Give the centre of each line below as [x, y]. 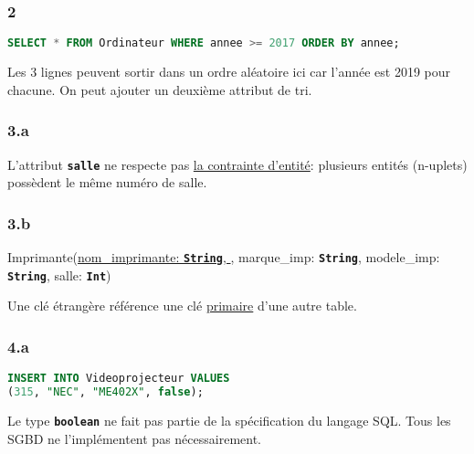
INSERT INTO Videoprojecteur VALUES [119, 379]
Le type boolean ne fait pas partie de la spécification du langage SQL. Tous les [229, 420]
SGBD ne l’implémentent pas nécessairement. [134, 438]
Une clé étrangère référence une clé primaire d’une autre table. [182, 306]
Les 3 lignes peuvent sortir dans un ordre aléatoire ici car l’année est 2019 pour [229, 72]
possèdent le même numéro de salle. [107, 182]
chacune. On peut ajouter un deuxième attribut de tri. [160, 89]
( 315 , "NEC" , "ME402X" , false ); [105, 391]
